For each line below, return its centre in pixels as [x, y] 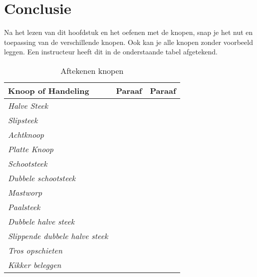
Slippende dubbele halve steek [58, 236]
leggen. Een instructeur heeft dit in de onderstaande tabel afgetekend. [111, 52]
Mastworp [25, 192]
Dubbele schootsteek [42, 178]
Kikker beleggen [35, 265]
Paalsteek [24, 207]
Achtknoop [26, 134]
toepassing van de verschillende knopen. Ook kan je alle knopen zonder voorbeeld [128, 42]
